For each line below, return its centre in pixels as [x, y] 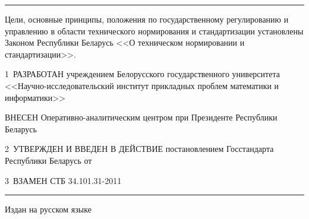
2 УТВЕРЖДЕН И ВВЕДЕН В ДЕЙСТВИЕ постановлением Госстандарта [139, 149]
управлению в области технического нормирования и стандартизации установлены [154, 31]
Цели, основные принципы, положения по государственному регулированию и [147, 19]
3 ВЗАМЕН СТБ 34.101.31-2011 [63, 180]
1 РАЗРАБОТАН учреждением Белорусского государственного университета [142, 74]
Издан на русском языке [48, 209]
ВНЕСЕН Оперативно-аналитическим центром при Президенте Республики [141, 117]
